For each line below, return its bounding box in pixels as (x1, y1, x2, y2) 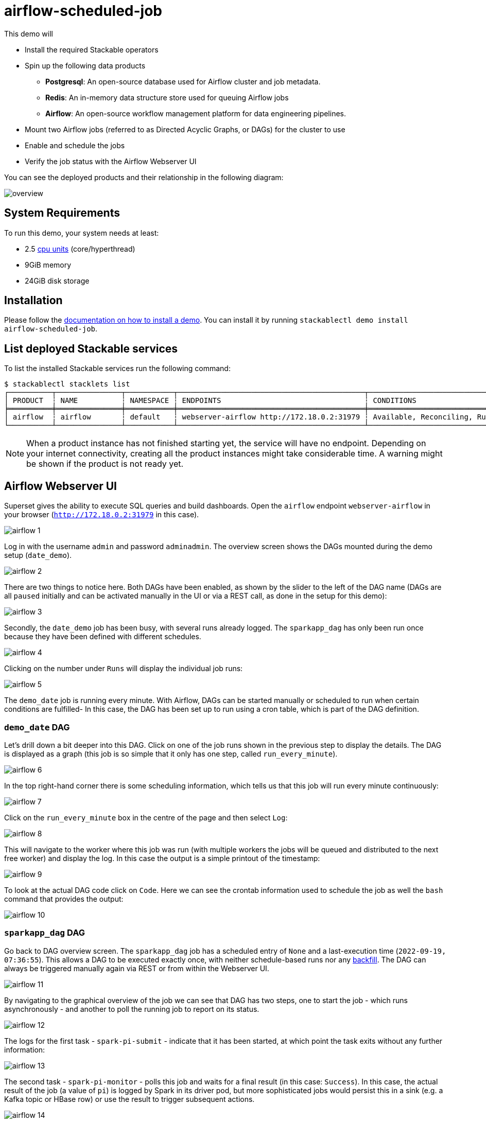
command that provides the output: (4, 894, 124, 903)
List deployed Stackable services (4, 342, 178, 355)
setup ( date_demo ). (4, 551, 72, 560)
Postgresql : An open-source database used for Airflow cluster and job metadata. (45, 77, 321, 86)
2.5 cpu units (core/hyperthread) (25, 244, 135, 253)
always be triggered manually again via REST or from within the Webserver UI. (4, 963, 269, 973)
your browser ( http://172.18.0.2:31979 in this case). (4, 510, 199, 519)
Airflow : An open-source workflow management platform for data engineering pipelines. (45, 109, 346, 118)
